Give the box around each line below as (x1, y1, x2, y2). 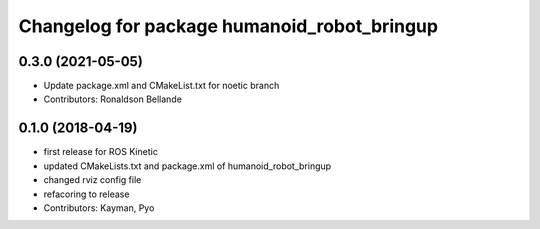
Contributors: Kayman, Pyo (43, 201, 155, 214)
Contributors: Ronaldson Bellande (43, 93, 182, 105)
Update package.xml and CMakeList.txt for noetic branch (43, 80, 280, 92)
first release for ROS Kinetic (43, 146, 159, 158)
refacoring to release (43, 188, 130, 200)
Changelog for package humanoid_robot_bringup (18, 15, 439, 37)
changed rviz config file (43, 174, 142, 186)
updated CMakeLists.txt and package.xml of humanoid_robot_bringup (43, 160, 332, 172)
